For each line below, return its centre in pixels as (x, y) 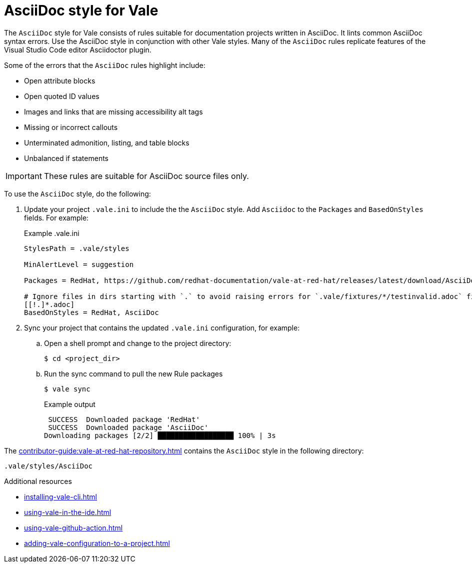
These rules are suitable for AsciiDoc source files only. (146, 176)
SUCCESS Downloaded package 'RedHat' (124, 419)
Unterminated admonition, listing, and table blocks (107, 142)
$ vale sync (67, 389)
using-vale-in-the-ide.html (68, 512)
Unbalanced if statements (66, 158)
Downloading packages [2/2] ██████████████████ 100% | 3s (160, 435)
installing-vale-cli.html (61, 496)
